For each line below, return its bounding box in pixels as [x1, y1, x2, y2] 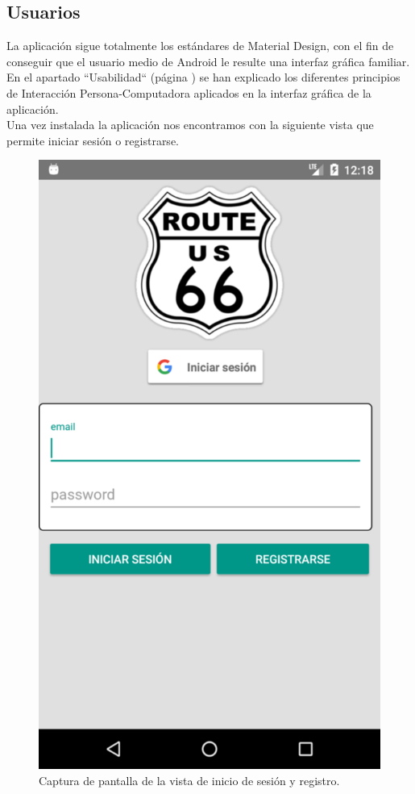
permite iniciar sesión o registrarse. [6, 132, 179, 148]
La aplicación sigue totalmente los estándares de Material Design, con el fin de [6, 37, 394, 54]
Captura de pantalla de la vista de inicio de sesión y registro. [39, 772, 340, 789]
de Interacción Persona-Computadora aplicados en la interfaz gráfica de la [6, 84, 371, 101]
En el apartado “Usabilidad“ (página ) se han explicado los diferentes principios [6, 69, 400, 86]
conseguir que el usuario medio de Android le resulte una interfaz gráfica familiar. [6, 52, 410, 69]
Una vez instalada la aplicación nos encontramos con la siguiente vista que [6, 116, 374, 133]
